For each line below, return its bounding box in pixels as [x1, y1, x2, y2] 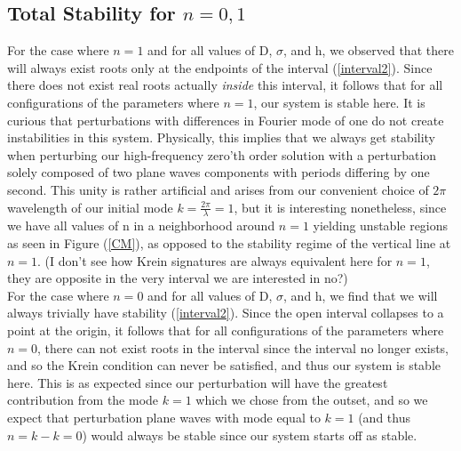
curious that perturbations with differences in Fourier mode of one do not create [7, 110, 444, 129]
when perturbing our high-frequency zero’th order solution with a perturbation [7, 145, 437, 164]
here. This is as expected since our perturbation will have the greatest [7, 373, 388, 391]
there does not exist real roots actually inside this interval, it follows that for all [7, 76, 443, 94]
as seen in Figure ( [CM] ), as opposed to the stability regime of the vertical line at [7, 233, 451, 252]
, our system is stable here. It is [253, 93, 425, 111]
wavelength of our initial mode [7, 197, 173, 216]
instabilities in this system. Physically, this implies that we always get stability [7, 128, 436, 147]
